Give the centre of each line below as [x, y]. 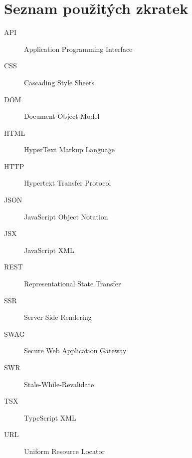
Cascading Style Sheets [59, 82]
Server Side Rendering [58, 317]
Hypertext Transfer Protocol [68, 183]
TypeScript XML [50, 417]
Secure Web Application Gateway [75, 350]
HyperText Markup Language [69, 149]
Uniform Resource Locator [64, 451]
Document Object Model [62, 116]
